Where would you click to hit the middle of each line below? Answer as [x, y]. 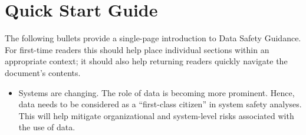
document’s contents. [43, 72]
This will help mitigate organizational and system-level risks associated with [156, 115]
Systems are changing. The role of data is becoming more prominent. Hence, [157, 92]
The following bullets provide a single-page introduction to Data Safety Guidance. [153, 38]
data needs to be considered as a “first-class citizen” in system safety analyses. [160, 104]
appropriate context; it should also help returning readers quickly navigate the [146, 61]
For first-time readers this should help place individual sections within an [137, 49]
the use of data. [47, 127]
